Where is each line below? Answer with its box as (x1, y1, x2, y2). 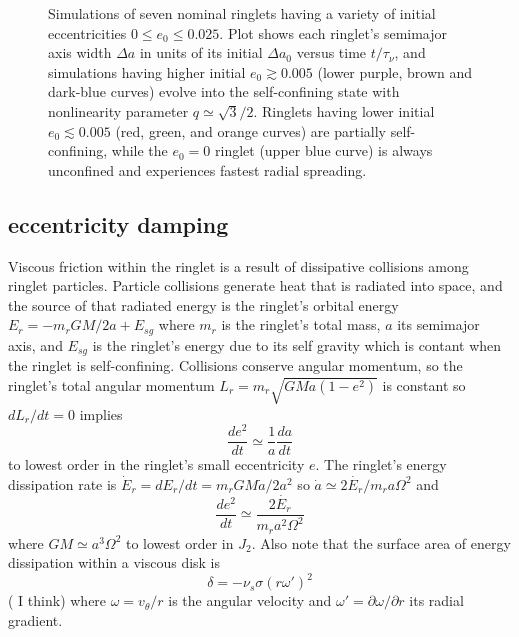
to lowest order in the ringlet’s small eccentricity (8, 454, 305, 475)
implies (79, 403, 123, 424)
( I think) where (8, 590, 107, 611)
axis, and (8, 334, 63, 355)
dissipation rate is (8, 473, 117, 494)
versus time (296, 42, 367, 63)
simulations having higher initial (48, 61, 246, 82)
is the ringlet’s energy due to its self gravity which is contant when (92, 334, 502, 355)
